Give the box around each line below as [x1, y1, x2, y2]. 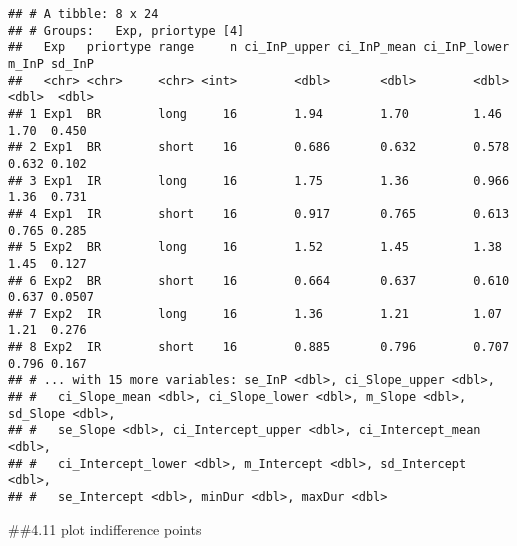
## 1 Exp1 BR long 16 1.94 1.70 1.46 [8, 106, 502, 121]
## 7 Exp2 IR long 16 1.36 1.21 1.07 [8, 306, 502, 321]
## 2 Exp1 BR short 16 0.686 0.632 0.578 [8, 140, 510, 155]
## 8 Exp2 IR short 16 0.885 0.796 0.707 [8, 340, 510, 355]
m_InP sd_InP [8, 56, 94, 71]
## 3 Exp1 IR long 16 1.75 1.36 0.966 [8, 173, 510, 188]
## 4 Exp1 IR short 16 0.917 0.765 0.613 [8, 206, 510, 221]
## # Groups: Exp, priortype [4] [8, 23, 245, 38]
